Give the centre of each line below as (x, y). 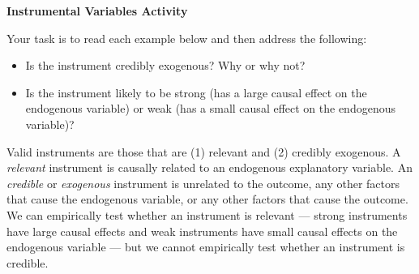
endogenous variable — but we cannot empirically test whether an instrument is (206, 247)
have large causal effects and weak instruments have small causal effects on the (202, 231)
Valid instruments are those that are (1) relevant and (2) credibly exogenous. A (204, 151)
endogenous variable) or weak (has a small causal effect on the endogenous (210, 108)
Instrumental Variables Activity (97, 11)
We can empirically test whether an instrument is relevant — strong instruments (207, 214)
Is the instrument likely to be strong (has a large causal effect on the (196, 92)
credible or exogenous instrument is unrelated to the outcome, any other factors (203, 183)
